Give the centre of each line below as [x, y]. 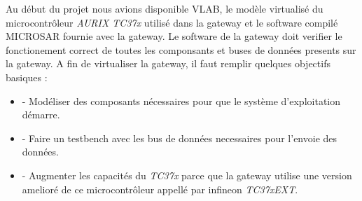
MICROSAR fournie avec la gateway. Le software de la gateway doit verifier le [174, 36]
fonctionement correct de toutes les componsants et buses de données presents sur [181, 49]
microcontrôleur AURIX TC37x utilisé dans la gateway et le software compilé [172, 22]
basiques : [27, 77]
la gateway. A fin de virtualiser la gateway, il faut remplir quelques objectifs [168, 63]
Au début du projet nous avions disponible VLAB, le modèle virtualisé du [165, 8]
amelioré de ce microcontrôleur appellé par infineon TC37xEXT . [160, 189]
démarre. [41, 115]
